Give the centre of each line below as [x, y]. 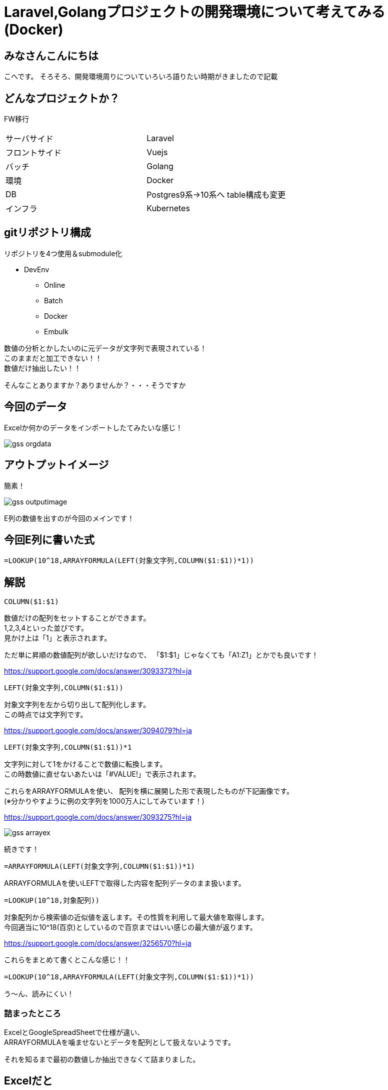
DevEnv [37, 269]
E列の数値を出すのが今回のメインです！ [69, 518]
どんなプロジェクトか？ [62, 98]
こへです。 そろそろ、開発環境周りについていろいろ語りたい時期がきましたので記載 [141, 77]
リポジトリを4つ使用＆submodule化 [63, 253]
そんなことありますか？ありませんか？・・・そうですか [95, 385]
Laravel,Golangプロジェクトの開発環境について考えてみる [195, 12]
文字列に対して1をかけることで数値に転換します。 [85, 764]
